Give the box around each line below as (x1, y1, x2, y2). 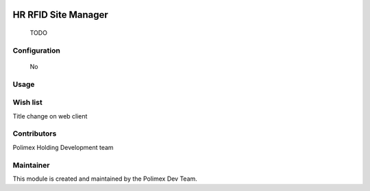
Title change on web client (12, 112, 88, 120)
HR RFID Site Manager (12, 9, 109, 21)
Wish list (12, 98, 42, 107)
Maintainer (12, 160, 50, 170)
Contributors (12, 129, 57, 138)
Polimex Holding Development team (12, 143, 114, 151)
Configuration (12, 45, 61, 55)
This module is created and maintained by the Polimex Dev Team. (12, 175, 198, 183)
